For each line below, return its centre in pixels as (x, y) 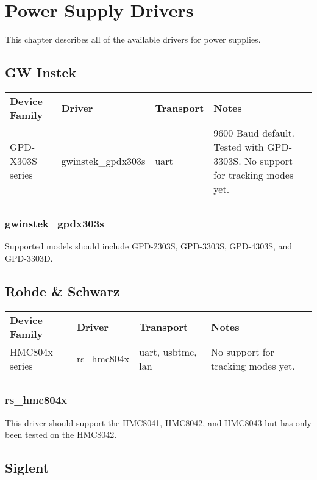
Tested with (239, 146)
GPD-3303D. (29, 258)
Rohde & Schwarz (62, 291)
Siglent (27, 467)
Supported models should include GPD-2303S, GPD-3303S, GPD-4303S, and (149, 246)
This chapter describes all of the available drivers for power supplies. (133, 39)
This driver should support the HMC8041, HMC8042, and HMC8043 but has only (158, 422)
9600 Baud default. (254, 132)
